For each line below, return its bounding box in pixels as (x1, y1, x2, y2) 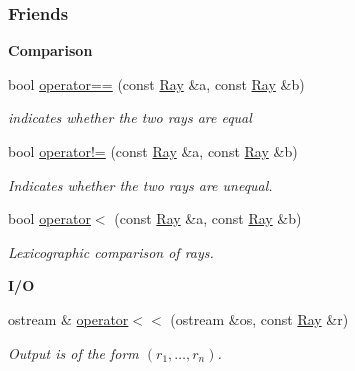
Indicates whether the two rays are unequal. (8, 174, 273, 195)
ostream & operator (8, 308, 129, 329)
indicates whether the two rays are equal (8, 107, 252, 128)
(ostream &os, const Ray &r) (170, 308, 349, 329)
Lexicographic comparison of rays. (8, 241, 214, 262)
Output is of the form (8, 342, 139, 363)
